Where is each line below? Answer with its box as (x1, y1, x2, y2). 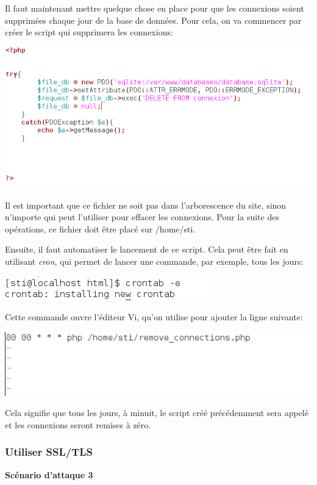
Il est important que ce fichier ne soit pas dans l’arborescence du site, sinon (5, 198, 287, 211)
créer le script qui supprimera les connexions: (5, 26, 173, 38)
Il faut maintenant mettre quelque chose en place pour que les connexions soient (5, 2, 304, 14)
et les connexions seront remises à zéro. (5, 418, 151, 431)
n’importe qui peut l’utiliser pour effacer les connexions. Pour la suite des (5, 210, 279, 223)
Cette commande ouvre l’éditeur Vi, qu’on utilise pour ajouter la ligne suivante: (5, 311, 303, 323)
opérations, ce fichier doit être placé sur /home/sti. (5, 222, 196, 235)
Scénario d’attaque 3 (5, 468, 93, 481)
